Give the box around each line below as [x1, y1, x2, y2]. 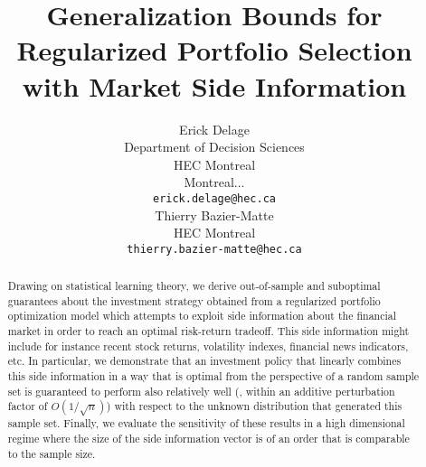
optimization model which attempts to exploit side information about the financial [7, 308, 397, 323]
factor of [7, 398, 48, 414]
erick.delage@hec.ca [152, 191, 277, 205]
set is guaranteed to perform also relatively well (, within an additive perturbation [7, 383, 395, 398]
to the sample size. [7, 445, 96, 461]
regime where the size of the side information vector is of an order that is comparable [7, 431, 410, 446]
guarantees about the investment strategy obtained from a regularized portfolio [7, 293, 381, 308]
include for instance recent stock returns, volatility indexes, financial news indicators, [7, 338, 409, 353]
